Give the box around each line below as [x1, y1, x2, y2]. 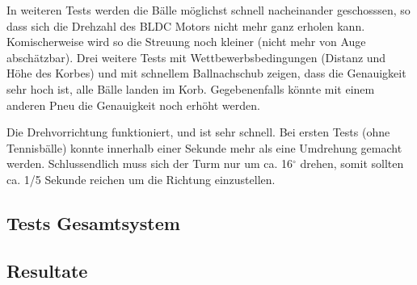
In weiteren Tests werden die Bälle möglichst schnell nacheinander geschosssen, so [6, 2, 411, 18]
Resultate [6, 258, 88, 283]
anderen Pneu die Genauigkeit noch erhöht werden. [6, 96, 260, 113]
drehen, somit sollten [300, 155, 404, 172]
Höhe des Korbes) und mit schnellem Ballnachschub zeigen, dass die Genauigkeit [6, 65, 406, 82]
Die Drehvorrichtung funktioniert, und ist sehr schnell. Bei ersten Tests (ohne [6, 124, 390, 140]
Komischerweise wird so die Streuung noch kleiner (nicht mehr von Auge [6, 33, 366, 50]
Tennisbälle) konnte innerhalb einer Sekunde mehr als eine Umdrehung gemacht [6, 139, 402, 156]
